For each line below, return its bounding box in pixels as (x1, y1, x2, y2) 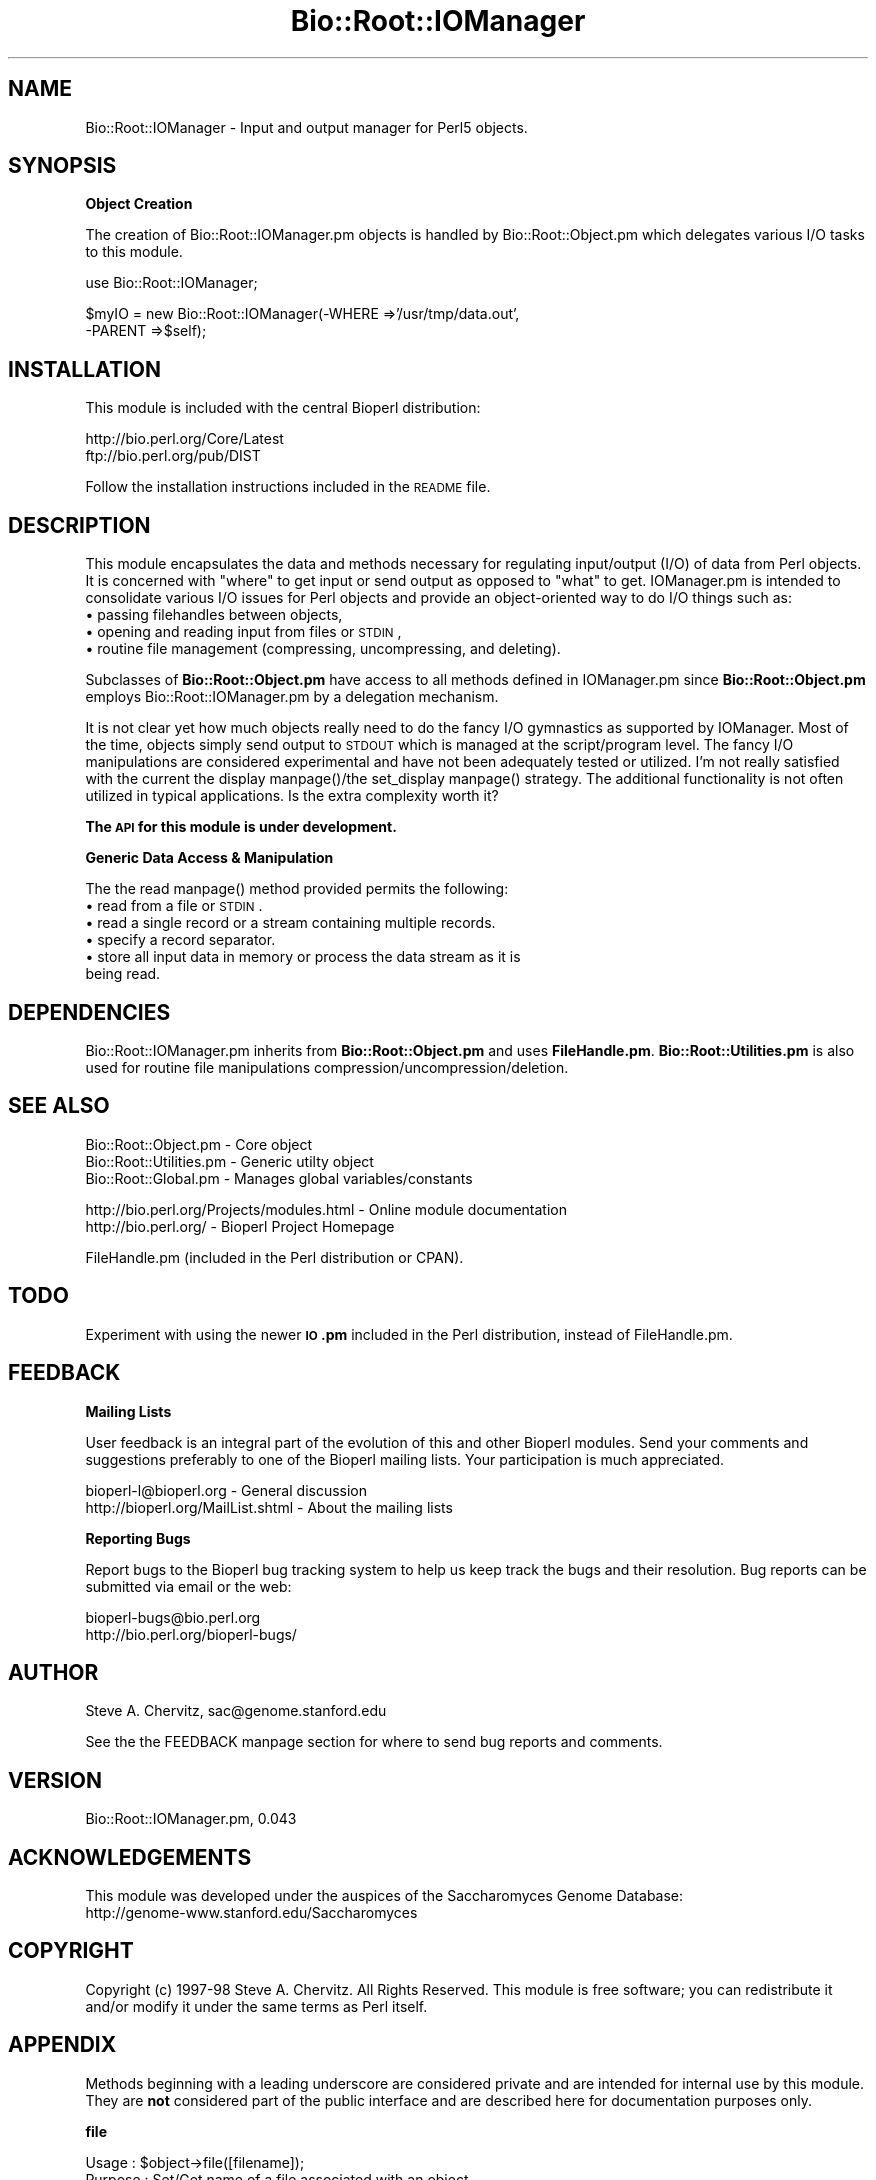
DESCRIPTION (8, 512, 151, 538)
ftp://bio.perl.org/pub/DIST (85, 447, 261, 465)
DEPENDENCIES (8, 999, 171, 1025)
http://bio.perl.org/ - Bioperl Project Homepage (85, 1217, 395, 1235)
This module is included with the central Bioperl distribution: (85, 399, 481, 417)
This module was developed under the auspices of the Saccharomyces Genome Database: (85, 1887, 684, 1905)
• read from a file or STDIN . (85, 897, 263, 915)
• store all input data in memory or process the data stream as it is (85, 948, 521, 966)
